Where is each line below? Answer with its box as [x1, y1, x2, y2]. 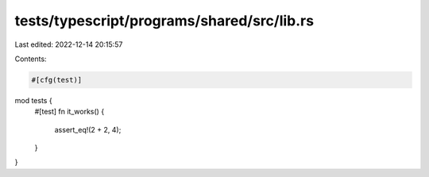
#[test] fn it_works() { [34, 107, 105, 117]
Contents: [14, 54, 47, 63]
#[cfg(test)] [31, 75, 83, 84]
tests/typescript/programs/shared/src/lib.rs [14, 12, 314, 29]
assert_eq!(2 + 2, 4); [54, 125, 122, 134]
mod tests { [14, 95, 52, 105]
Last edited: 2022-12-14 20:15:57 [14, 40, 123, 49]
